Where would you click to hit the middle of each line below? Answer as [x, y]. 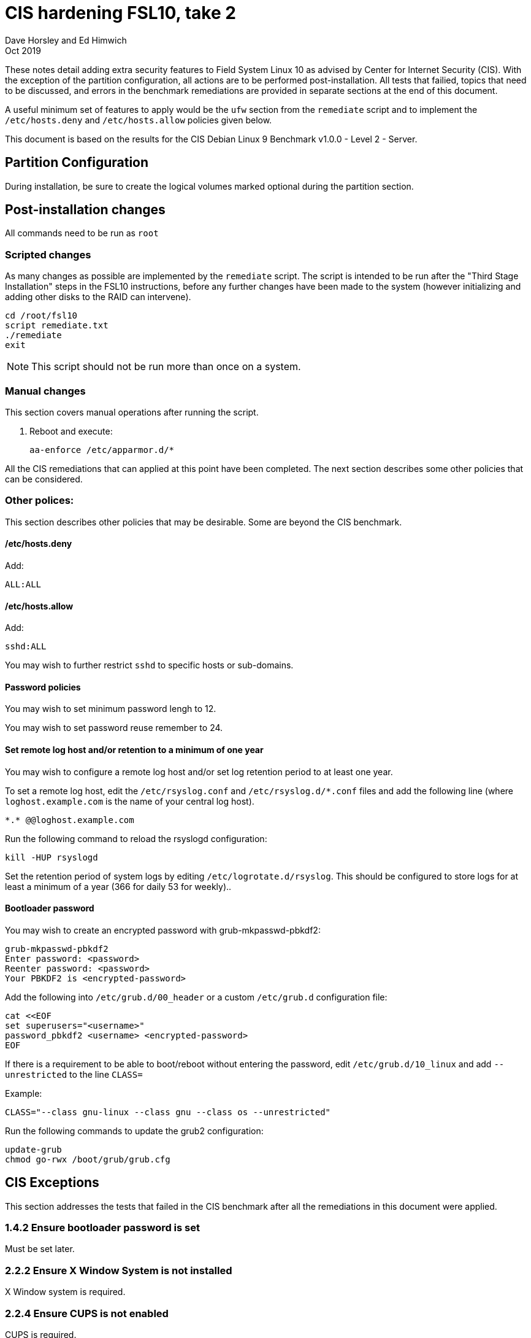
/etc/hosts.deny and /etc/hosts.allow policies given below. [139, 120]
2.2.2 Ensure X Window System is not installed [119, 1270]
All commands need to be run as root [82, 233]
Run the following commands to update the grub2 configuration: [134, 1131]
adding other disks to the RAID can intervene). [98, 297]
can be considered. [44, 479]
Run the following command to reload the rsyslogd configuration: [136, 838]
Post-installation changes [85, 210]
